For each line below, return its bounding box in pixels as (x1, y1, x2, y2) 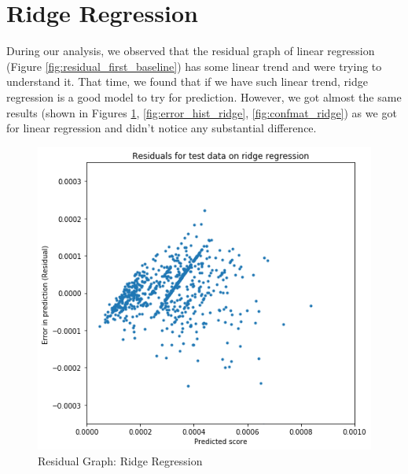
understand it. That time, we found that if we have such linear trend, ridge (6, 73, 368, 90)
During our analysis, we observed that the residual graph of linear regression (6, 43, 375, 59)
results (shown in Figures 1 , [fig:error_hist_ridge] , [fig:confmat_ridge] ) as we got (6, 104, 397, 120)
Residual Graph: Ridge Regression (38, 453, 203, 469)
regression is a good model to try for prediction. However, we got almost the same (6, 88, 402, 105)
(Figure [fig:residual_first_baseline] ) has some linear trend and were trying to (6, 57, 382, 74)
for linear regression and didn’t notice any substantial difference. (6, 120, 317, 136)
